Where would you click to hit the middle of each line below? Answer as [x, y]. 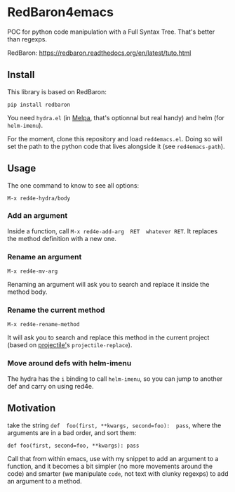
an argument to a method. [45, 481]
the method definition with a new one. [62, 238]
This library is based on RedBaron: [57, 91]
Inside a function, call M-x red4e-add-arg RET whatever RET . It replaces [113, 231]
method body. [27, 292]
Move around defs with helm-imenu [69, 363]
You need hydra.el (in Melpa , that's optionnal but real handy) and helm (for [116, 117]
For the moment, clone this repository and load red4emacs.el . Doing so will [115, 138]
